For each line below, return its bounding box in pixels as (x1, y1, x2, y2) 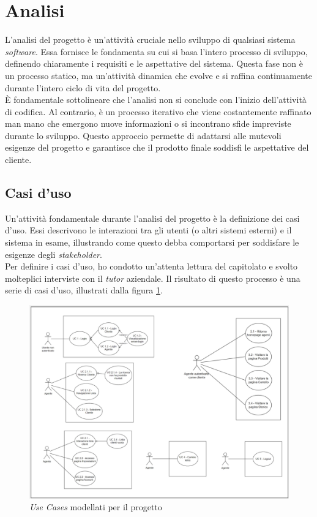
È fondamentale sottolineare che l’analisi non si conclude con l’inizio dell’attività (5, 93, 307, 106)
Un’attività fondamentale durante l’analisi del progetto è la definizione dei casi (5, 211, 300, 224)
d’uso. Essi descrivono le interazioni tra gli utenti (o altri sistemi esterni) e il (5, 224, 292, 236)
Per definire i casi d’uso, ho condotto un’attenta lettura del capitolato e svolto (5, 260, 298, 273)
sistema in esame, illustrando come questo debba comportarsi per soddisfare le (5, 236, 299, 249)
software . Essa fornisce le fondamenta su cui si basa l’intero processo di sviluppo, (5, 45, 308, 58)
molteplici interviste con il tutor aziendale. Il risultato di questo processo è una (5, 271, 300, 284)
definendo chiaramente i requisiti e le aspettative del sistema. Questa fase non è (5, 57, 303, 70)
